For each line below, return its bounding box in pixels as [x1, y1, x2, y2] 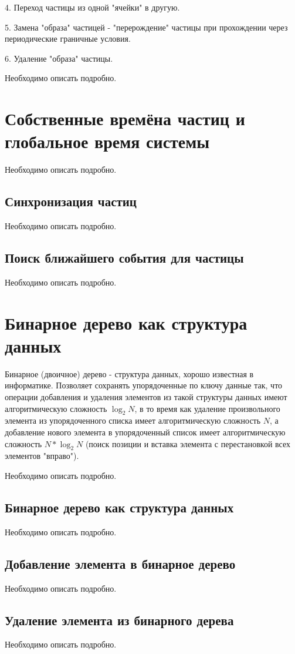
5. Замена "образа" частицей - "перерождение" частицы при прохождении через [5, 21, 288, 33]
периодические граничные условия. [5, 32, 131, 45]
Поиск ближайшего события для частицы [5, 249, 244, 267]
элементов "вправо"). [5, 450, 79, 462]
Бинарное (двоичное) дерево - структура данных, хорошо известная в [5, 367, 254, 380]
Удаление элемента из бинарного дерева [5, 611, 234, 629]
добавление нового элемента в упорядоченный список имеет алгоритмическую [5, 425, 286, 438]
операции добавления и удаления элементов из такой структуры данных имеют [5, 390, 287, 403]
